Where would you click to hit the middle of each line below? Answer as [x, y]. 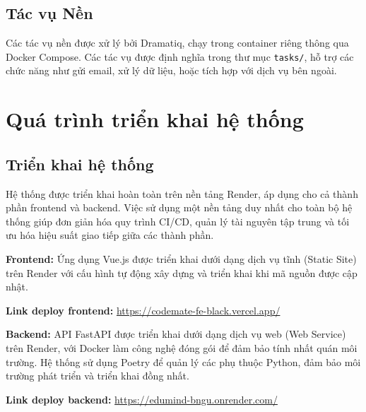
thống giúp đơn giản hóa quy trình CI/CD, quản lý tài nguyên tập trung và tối [178, 221]
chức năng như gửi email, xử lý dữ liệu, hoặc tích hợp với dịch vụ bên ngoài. [171, 70]
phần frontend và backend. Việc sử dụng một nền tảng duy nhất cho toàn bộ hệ [179, 207]
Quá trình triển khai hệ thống [155, 119]
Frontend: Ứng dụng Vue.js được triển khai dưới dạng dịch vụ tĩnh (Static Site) [181, 259]
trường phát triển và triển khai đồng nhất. [98, 376]
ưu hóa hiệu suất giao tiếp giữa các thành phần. [110, 235]
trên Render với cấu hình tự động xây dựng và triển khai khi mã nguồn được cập [182, 272]
